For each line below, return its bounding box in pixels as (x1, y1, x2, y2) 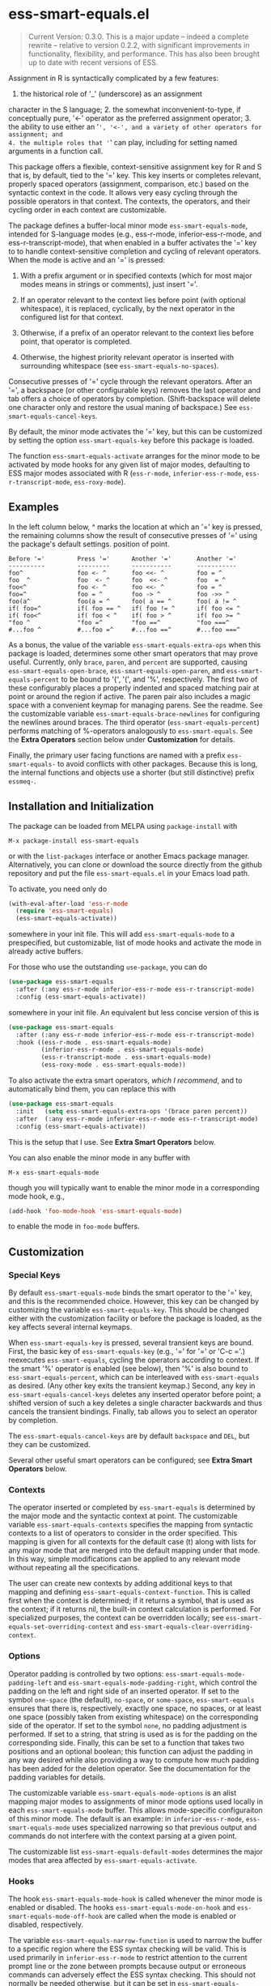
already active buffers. (8, 946, 83, 956)
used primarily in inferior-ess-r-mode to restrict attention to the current (8, 1953, 248, 1963)
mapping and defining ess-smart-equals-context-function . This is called (8, 1587, 251, 1597)
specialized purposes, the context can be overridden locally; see (8, 1613, 224, 1623)
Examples (8, 500, 59, 515)
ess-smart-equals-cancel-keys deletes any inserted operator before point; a (8, 1390, 261, 1399)
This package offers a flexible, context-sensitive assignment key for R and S (8, 161, 262, 171)
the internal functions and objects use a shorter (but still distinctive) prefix (8, 767, 255, 777)
